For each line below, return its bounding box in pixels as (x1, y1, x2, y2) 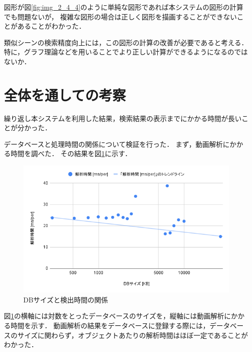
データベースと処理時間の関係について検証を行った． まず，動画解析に (4, 139, 230, 149)
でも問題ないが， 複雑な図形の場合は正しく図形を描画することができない (4, 11, 237, 21)
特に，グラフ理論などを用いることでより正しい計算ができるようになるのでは (4, 47, 248, 57)
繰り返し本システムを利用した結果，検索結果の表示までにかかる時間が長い (4, 113, 242, 123)
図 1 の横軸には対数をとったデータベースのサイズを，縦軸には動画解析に (4, 311, 231, 321)
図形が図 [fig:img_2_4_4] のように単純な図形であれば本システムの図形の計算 (4, 2, 243, 12)
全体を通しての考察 (4, 85, 126, 105)
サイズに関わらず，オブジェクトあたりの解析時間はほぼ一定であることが (17, 330, 248, 340)
